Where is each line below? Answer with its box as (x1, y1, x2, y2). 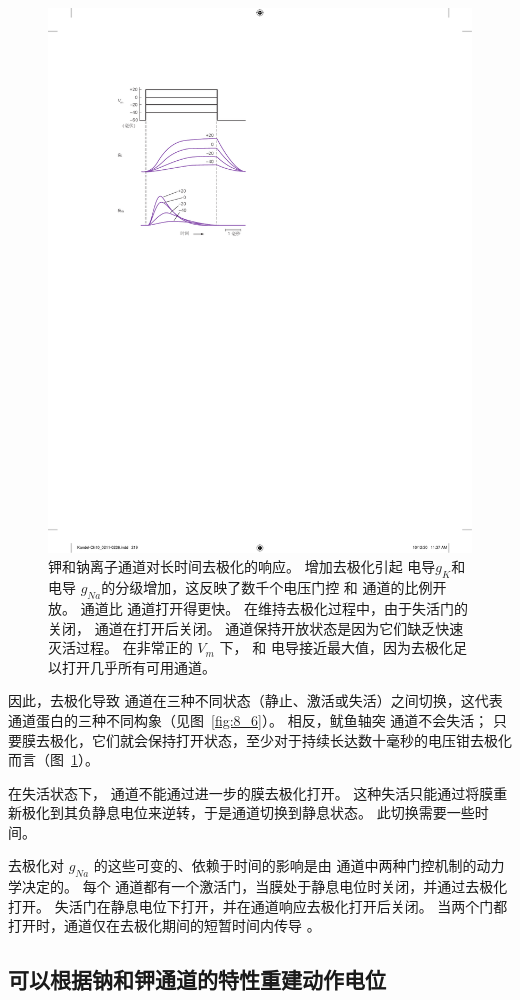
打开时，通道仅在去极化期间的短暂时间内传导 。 (8, 915, 321, 936)
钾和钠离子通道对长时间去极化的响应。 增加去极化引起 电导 (48, 556, 436, 577)
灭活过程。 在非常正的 (48, 637, 193, 658)
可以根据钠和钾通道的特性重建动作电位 (8, 964, 386, 995)
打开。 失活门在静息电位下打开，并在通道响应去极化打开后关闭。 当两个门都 (8, 895, 508, 916)
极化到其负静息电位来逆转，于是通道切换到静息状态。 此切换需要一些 (21, 802, 475, 823)
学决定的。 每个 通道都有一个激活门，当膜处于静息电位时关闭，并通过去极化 (8, 876, 508, 897)
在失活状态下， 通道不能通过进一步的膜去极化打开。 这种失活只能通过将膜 (8, 782, 494, 803)
